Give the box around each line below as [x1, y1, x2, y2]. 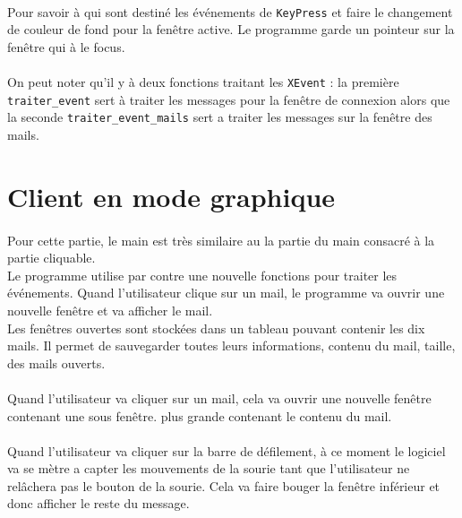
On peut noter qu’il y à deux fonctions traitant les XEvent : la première [7, 73, 399, 91]
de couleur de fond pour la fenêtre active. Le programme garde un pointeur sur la [7, 20, 455, 39]
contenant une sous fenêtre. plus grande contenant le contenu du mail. [7, 406, 392, 425]
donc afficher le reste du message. [7, 494, 190, 513]
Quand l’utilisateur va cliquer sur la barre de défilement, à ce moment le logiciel [7, 441, 446, 460]
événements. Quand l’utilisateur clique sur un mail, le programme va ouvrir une [7, 283, 445, 302]
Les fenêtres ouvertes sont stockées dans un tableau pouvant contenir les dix [7, 318, 425, 337]
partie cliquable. [7, 248, 96, 267]
